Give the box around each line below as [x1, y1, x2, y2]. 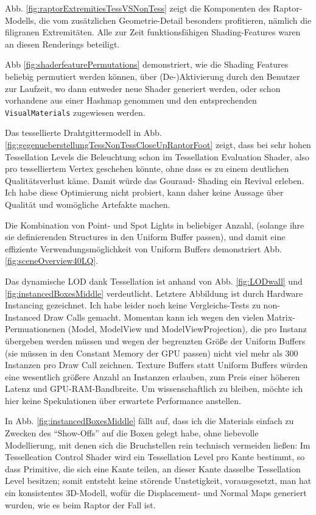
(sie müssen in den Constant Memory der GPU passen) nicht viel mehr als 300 [5, 346, 298, 359]
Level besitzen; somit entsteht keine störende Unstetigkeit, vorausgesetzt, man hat [5, 474, 312, 487]
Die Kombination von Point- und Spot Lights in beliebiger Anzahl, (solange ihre [5, 218, 304, 231]
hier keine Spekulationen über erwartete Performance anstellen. [5, 394, 241, 407]
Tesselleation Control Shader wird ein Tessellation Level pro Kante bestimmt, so [5, 450, 305, 463]
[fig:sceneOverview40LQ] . [5, 254, 99, 267]
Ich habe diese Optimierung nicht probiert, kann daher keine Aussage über [5, 186, 284, 199]
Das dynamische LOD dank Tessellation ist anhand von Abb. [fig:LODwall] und [5, 274, 303, 287]
